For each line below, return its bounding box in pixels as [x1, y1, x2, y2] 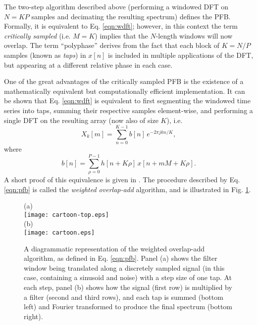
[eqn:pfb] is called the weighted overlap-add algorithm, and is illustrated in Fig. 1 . [4, 184, 251, 194]
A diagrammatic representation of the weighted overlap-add [24, 243, 205, 253]
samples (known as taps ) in [4, 49, 86, 60]
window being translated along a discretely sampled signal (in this [24, 262, 225, 273]
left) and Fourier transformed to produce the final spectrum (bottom [24, 301, 233, 312]
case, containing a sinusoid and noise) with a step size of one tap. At [24, 272, 232, 283]
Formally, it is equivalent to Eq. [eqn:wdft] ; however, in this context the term [4, 21, 238, 31]
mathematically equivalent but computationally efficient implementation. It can [4, 85, 245, 96]
